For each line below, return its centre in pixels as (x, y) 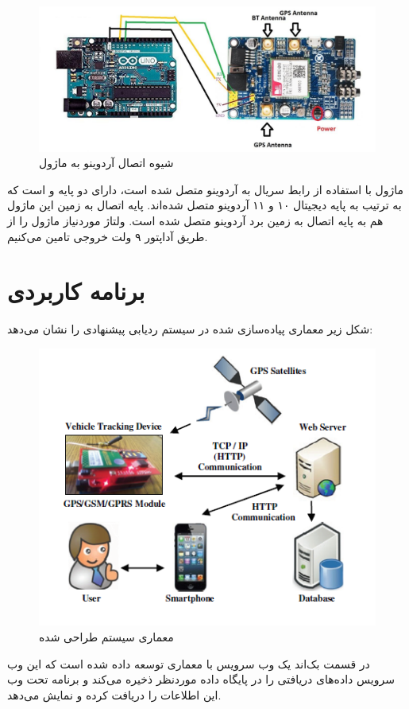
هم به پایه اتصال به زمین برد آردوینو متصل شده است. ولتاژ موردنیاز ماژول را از (195, 220)
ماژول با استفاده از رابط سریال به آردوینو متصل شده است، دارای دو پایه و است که (206, 189)
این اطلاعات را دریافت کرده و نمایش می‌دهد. (114, 694)
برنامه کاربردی (76, 291)
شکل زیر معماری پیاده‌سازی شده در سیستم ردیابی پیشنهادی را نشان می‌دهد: (190, 329)
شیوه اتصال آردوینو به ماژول (106, 163)
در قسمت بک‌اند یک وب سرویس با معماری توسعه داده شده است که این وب (189, 663)
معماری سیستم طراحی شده (106, 636)
